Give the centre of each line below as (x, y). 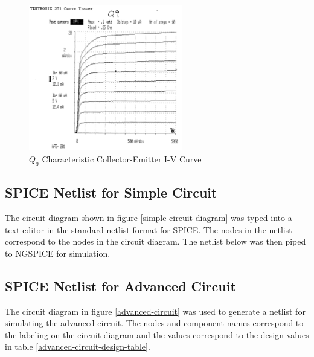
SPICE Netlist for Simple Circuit (111, 192)
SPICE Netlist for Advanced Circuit (120, 285)
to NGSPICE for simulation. (58, 253)
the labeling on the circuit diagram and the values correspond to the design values (157, 334)
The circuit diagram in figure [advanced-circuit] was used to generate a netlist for (155, 311)
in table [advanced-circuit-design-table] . (78, 346)
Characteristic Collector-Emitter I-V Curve (122, 159)
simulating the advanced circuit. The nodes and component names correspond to (154, 323)
